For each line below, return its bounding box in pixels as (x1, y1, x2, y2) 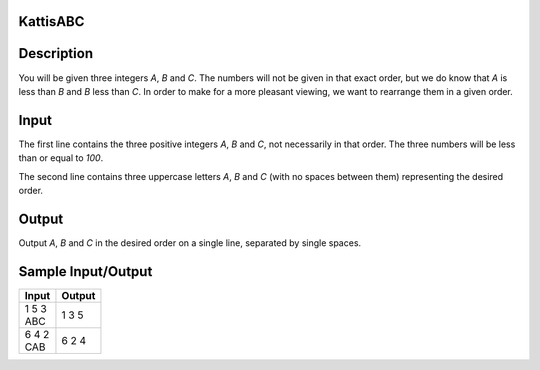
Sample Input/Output (18, 263, 153, 280)
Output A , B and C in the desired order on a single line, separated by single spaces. (18, 236, 362, 249)
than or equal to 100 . (18, 152, 104, 164)
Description (18, 45, 94, 62)
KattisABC (18, 13, 85, 30)
